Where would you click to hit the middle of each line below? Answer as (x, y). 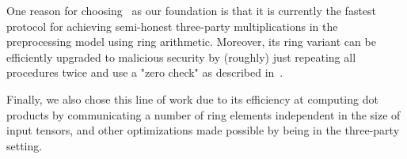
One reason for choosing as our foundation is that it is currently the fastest (192, 10)
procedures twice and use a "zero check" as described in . (145, 72)
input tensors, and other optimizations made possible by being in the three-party (203, 130)
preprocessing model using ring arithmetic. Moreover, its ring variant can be (191, 42)
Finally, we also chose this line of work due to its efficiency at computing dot (192, 98)
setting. (25, 145)
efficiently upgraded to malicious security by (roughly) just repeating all (181, 57)
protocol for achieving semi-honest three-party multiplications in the (172, 26)
